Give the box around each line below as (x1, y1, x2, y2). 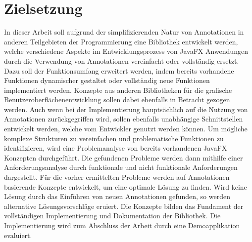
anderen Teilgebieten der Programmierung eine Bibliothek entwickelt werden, (4, 36, 238, 46)
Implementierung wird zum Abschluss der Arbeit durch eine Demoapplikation (4, 220, 240, 230)
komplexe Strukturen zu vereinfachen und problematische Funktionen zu (4, 133, 224, 143)
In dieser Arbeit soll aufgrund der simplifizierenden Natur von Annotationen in (4, 27, 244, 37)
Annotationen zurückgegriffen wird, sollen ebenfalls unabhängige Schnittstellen (4, 114, 243, 124)
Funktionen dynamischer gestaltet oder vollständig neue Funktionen (4, 75, 210, 85)
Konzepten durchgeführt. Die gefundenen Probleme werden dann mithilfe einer (4, 152, 243, 162)
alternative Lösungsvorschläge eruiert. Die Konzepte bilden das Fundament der (4, 201, 244, 211)
